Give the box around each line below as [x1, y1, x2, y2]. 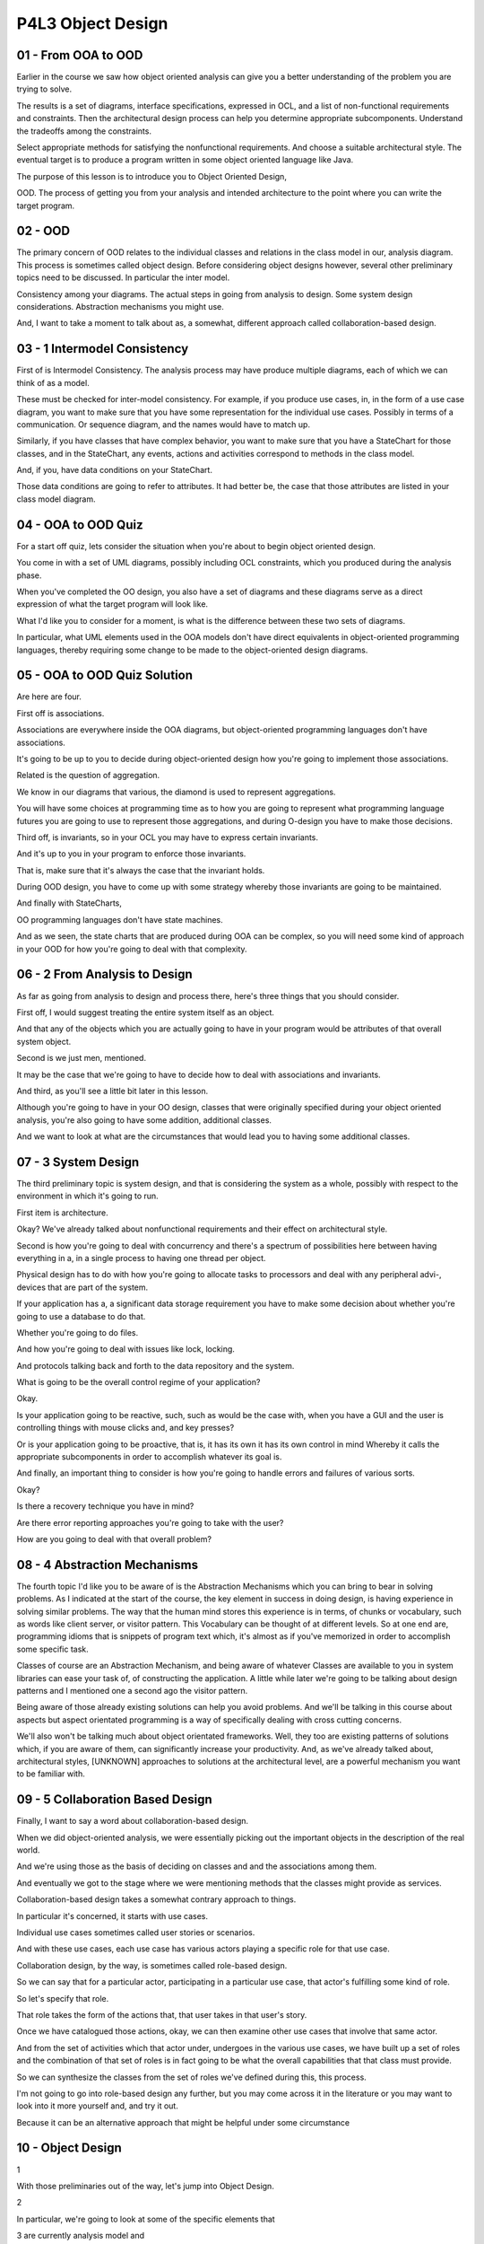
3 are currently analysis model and [16, 2231, 145, 2241]
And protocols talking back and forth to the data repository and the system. [16, 1360, 295, 1371]
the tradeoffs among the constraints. [16, 126, 152, 136]
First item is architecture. [16, 1207, 109, 1218]
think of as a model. [16, 377, 90, 388]
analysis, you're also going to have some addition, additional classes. [16, 1114, 272, 1126]
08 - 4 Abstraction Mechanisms [16, 1557, 199, 1573]
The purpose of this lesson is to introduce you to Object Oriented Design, [16, 171, 287, 181]
